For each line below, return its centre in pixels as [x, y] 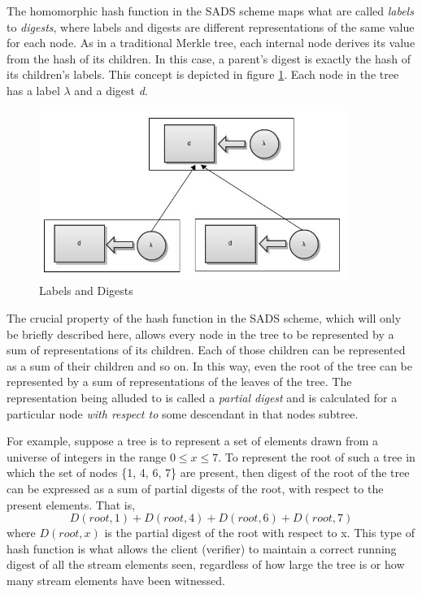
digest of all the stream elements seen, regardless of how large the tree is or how [206, 564]
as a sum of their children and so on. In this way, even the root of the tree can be [209, 365]
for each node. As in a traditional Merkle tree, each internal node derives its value [211, 43]
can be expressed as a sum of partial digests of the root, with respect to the [195, 488]
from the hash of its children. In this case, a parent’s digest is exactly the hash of [209, 58]
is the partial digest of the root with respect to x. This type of [259, 533]
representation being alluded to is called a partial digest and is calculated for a [202, 398]
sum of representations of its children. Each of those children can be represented [206, 350]
